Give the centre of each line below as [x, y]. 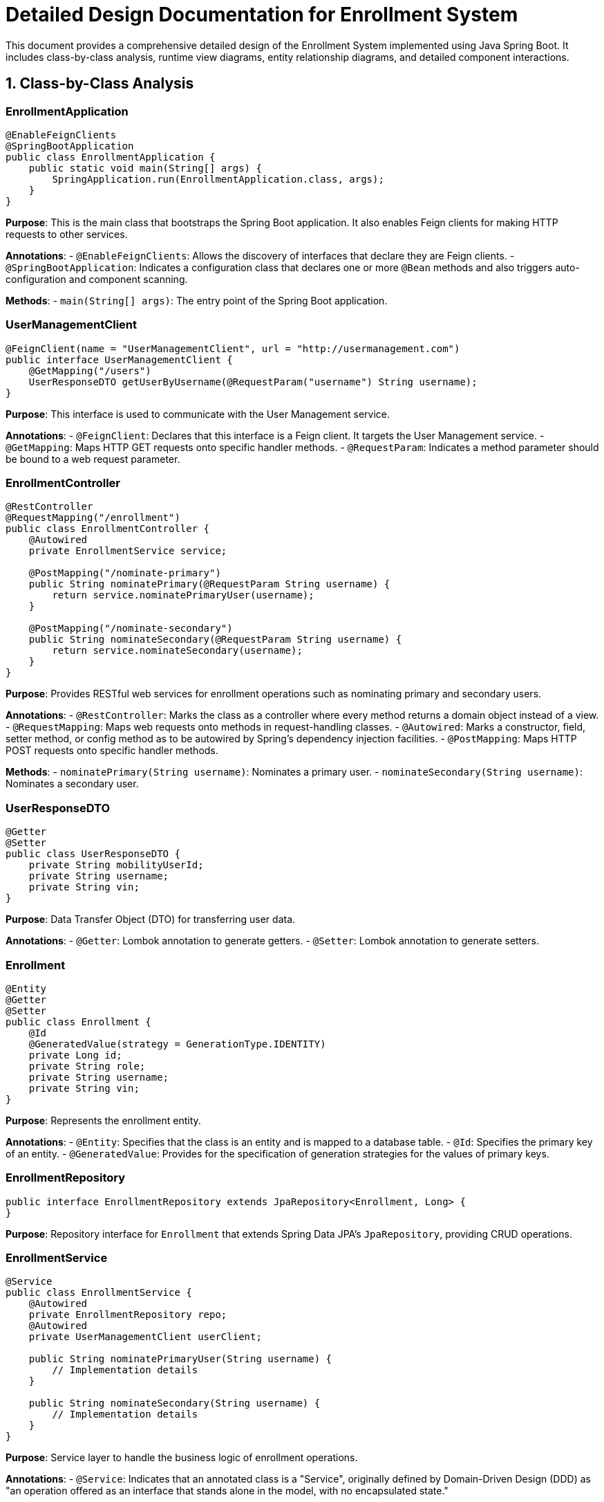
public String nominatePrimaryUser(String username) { [180, 1359]
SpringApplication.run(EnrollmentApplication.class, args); [218, 179]
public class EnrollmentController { [108, 529]
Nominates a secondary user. [72, 784]
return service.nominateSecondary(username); [177, 651]
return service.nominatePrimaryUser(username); [183, 595]
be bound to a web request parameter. [93, 459]
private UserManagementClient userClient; [145, 1337]
